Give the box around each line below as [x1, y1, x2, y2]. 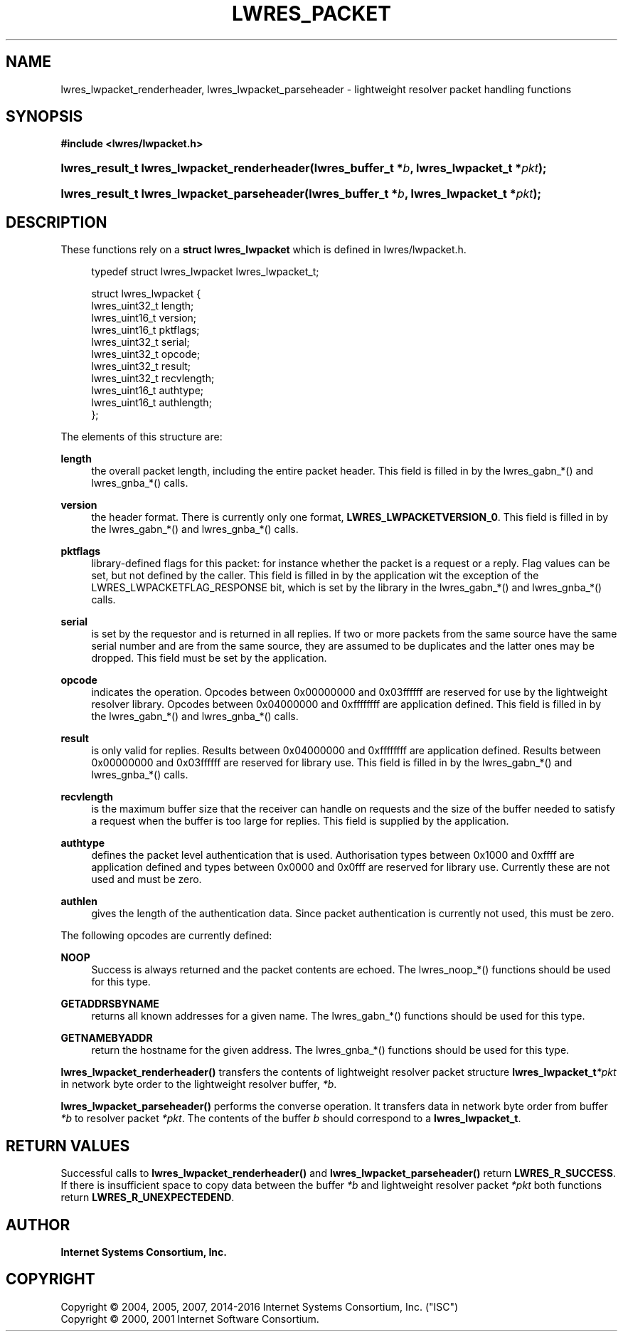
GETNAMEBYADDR [60, 1032, 153, 1045]
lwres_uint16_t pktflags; [91, 324, 200, 337]
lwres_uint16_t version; [91, 312, 197, 324]
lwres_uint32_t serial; [91, 336, 190, 349]
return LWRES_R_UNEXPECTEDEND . [60, 1191, 235, 1204]
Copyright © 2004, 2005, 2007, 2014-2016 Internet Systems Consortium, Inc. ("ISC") [60, 1300, 459, 1313]
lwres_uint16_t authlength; [91, 396, 212, 409]
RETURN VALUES [6, 1136, 130, 1155]
